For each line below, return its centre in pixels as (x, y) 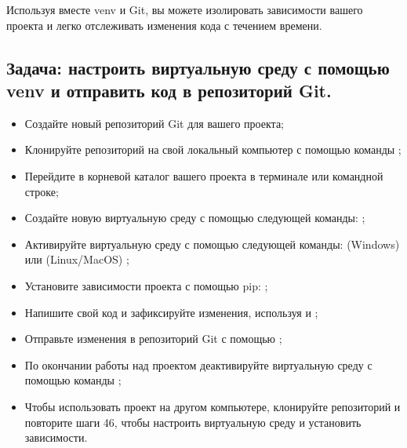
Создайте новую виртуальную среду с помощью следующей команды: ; (195, 218)
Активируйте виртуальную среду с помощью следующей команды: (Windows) (212, 244)
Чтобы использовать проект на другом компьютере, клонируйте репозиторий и (213, 406)
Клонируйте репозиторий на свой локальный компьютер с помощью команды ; (213, 149)
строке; (42, 191)
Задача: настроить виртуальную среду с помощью (198, 67)
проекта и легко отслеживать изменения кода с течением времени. (164, 25)
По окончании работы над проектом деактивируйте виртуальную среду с (198, 364)
